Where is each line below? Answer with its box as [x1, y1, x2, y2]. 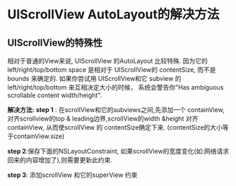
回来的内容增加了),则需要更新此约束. [7, 156, 113, 164]
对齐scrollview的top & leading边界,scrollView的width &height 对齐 [7, 114, 199, 123]
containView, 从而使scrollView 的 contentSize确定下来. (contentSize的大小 [7, 123, 223, 131]
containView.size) [13, 132, 65, 140]
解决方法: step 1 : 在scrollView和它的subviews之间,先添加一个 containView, [7, 106, 225, 113]
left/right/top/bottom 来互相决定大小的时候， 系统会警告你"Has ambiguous [7, 83, 224, 92]
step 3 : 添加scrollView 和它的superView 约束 [7, 170, 138, 179]
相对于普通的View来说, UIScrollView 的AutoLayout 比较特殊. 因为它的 [7, 57, 208, 65]
